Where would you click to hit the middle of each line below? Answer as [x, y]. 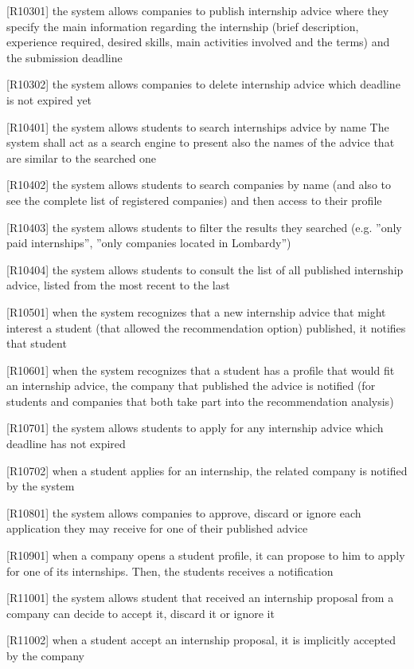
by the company [45, 655]
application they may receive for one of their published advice [157, 528]
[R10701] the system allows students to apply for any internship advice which [195, 428]
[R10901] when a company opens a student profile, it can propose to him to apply [206, 555]
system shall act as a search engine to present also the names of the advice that [201, 142]
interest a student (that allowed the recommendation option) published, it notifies [206, 327]
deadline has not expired [66, 444]
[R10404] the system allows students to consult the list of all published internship [205, 269]
